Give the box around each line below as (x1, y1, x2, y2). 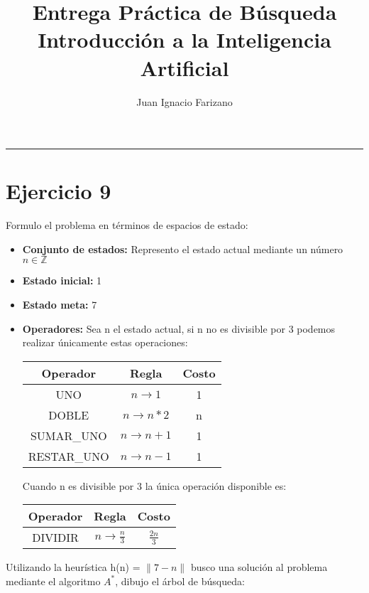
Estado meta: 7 (22, 297, 97, 311)
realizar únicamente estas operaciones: (22, 335, 188, 350)
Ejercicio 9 (6, 176, 111, 205)
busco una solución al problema (190, 560, 328, 575)
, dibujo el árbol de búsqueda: (115, 573, 245, 588)
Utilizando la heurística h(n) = (6, 560, 141, 575)
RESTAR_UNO (28, 447, 109, 464)
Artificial (140, 53, 229, 82)
